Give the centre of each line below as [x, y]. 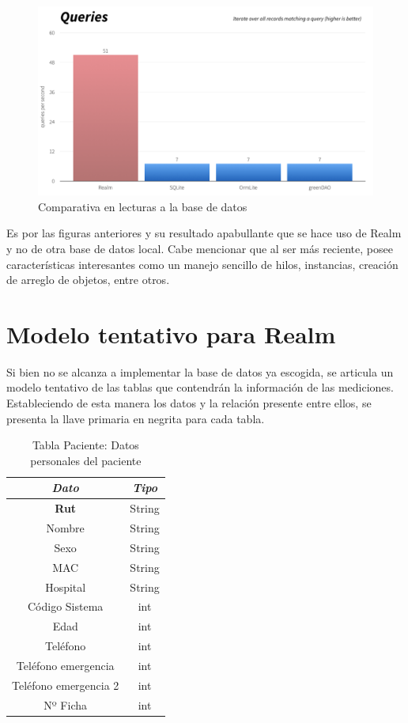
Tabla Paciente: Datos [85, 445]
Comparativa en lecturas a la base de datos [143, 206]
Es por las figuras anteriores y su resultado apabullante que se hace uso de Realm [204, 233]
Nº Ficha [66, 704]
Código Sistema [66, 606]
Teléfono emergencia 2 [66, 685]
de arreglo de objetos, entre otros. [88, 280]
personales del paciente [86, 460]
